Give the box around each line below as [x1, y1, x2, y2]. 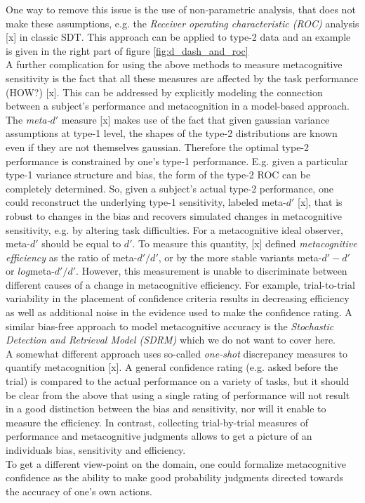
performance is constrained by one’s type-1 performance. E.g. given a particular [6, 153, 348, 168]
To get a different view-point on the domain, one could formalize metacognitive [6, 456, 347, 471]
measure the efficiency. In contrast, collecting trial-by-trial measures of [6, 414, 308, 429]
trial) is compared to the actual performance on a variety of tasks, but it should [6, 374, 350, 388]
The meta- [6, 112, 51, 126]
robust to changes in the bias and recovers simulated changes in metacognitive [6, 208, 342, 223]
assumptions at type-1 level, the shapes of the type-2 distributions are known [6, 126, 338, 141]
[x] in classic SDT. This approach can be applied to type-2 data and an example [6, 30, 351, 44]
